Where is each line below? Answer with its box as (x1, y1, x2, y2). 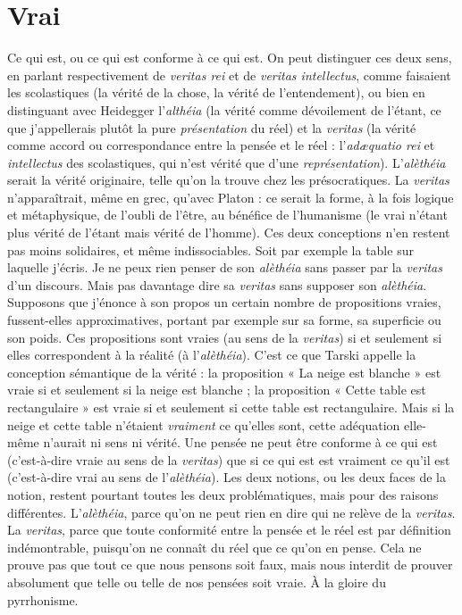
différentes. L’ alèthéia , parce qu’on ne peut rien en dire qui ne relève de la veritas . (7, 503, 456, 521)
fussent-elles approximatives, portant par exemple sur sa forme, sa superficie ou (7, 311, 441, 329)
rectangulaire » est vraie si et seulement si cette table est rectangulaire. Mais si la (7, 398, 455, 416)
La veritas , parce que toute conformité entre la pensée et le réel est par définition (7, 520, 451, 539)
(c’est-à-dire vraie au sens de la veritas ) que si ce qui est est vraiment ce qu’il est (7, 450, 450, 469)
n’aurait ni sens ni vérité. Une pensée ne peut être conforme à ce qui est (43, 433, 438, 452)
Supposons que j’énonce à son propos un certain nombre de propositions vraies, (7, 293, 441, 312)
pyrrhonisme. (7, 590, 79, 609)
